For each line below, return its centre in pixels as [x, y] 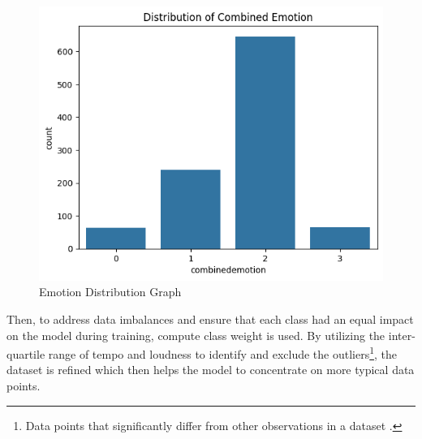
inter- [402, 335]
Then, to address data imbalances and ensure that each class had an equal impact [210, 319]
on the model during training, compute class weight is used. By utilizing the [196, 335]
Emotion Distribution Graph [110, 292]
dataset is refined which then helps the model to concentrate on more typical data [211, 370]
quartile [26, 353]
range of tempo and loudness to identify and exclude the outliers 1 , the [223, 353]
